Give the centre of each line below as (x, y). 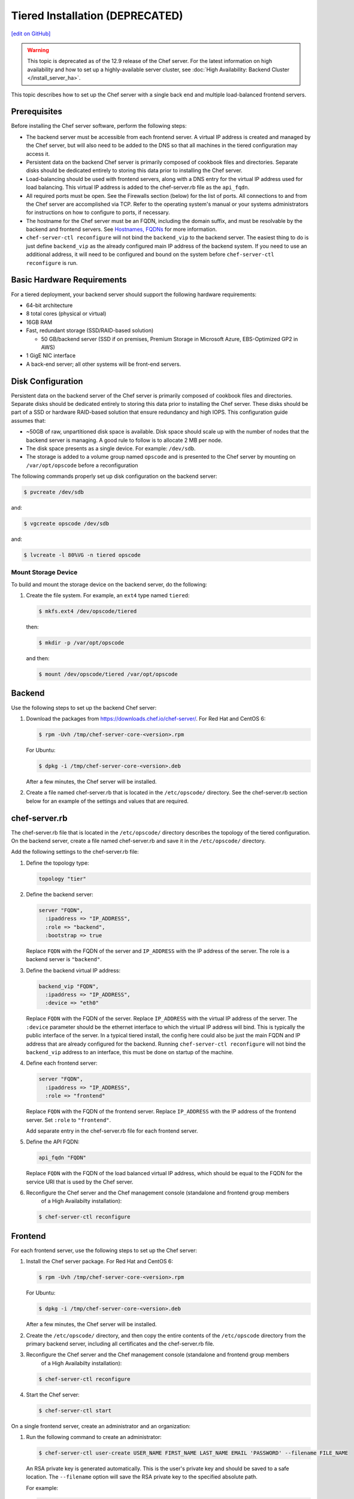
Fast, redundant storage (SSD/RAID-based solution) (90, 330)
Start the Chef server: (53, 1395)
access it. (38, 153)
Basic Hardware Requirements (69, 280)
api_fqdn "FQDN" (63, 1158)
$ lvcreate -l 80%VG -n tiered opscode (82, 555)
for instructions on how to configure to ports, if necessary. (98, 212)
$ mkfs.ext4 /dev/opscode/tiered (88, 611)
